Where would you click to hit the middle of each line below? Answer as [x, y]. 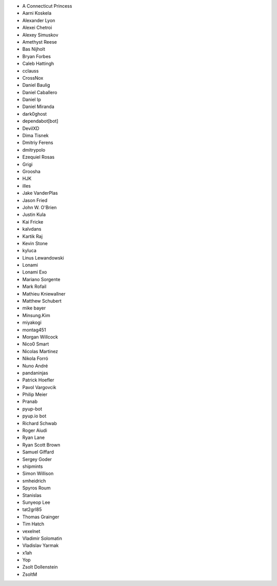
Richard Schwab [40, 423]
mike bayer [34, 308]
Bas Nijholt [34, 49]
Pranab [30, 401]
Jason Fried [35, 200]
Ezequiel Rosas [38, 157]
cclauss [31, 71]
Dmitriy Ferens [38, 143]
